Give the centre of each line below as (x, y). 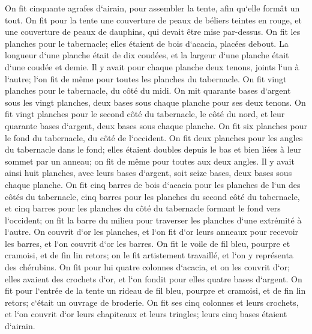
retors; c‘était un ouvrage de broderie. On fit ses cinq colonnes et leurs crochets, (152, 302)
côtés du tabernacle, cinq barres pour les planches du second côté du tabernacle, (152, 196)
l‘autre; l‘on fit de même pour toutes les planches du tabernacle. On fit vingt (146, 78)
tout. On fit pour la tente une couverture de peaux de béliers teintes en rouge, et (154, 20)
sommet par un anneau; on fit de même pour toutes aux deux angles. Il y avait (150, 161)
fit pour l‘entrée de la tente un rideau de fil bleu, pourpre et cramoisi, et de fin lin (155, 290)
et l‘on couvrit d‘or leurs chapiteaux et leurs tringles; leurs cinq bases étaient (146, 314)
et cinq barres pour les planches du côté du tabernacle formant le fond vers (143, 208)
